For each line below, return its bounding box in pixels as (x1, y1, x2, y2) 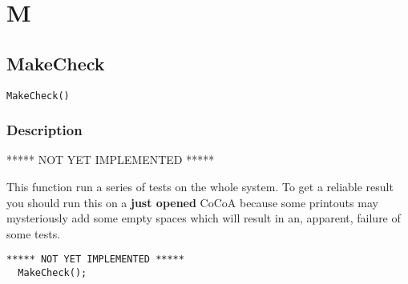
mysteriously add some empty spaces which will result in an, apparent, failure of (6, 210, 401, 226)
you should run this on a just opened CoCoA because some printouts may (6, 194, 378, 210)
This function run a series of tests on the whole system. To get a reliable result (6, 178, 394, 195)
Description (6, 120, 83, 140)
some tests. (6, 225, 61, 242)
